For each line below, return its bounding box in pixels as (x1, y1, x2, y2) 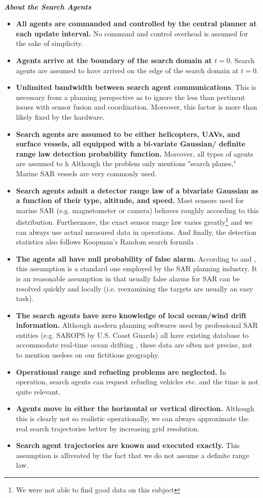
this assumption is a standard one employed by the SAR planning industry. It (16, 263, 257, 274)
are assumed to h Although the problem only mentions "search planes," (16, 158, 236, 169)
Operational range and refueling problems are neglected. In (16, 366, 226, 377)
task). (16, 293, 34, 304)
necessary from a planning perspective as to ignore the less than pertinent (16, 91, 245, 102)
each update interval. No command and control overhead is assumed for (16, 28, 248, 38)
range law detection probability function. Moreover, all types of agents (16, 148, 253, 159)
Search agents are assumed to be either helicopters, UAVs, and (16, 128, 240, 139)
